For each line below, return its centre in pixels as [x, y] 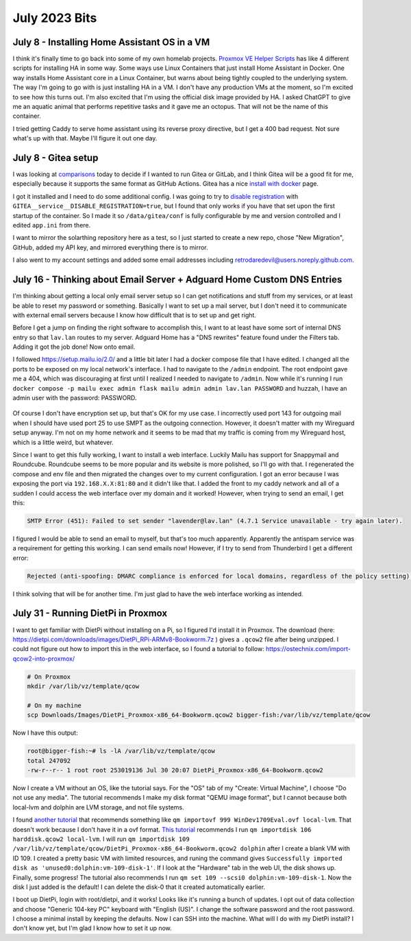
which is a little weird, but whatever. [63, 442]
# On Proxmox [49, 676]
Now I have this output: [45, 733]
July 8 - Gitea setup [55, 158]
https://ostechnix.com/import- [308, 649]
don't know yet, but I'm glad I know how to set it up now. [92, 928]
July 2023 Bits [55, 18]
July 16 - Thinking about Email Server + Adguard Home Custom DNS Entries [177, 280]
